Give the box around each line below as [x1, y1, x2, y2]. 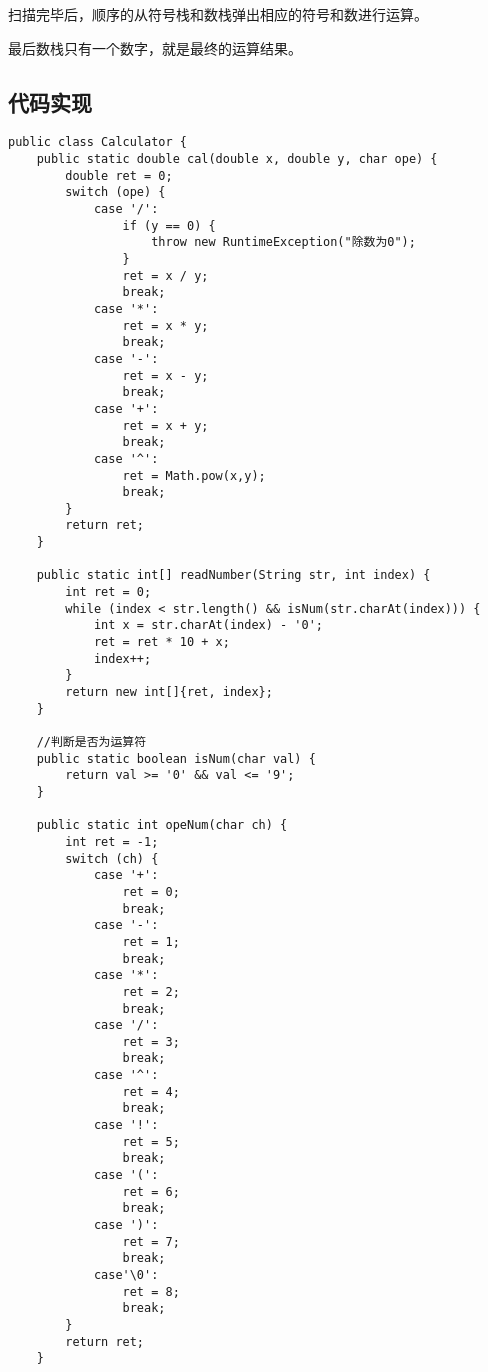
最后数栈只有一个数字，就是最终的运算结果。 [8, 37, 302, 58]
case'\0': [93, 1268, 159, 1283]
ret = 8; [122, 1284, 180, 1299]
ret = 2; [122, 984, 180, 999]
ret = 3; [122, 1034, 180, 1049]
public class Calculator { [8, 135, 187, 150]
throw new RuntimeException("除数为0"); [151, 235, 416, 250]
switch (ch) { [65, 851, 159, 866]
